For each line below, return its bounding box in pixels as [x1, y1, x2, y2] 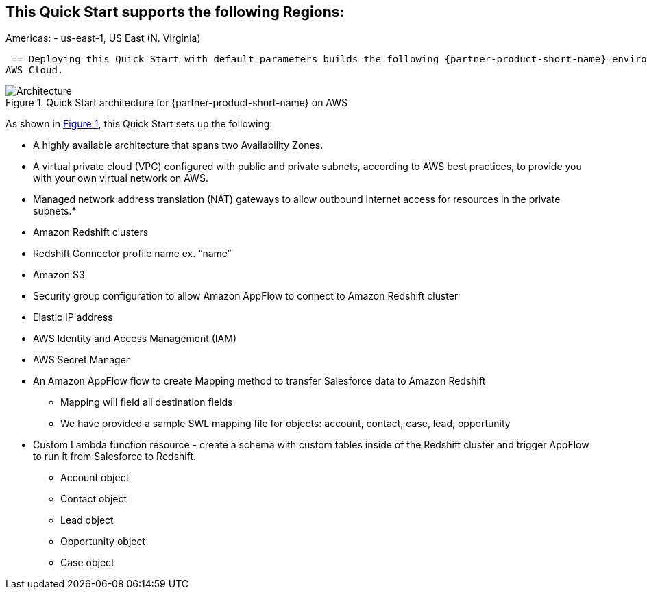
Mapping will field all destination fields [60, 396, 233, 409]
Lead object [60, 514, 114, 526]
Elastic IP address [33, 311, 113, 324]
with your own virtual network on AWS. [33, 172, 208, 184]
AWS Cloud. [5, 64, 64, 76]
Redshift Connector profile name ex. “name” [33, 247, 232, 260]
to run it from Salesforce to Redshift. [33, 450, 197, 463]
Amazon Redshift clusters [33, 226, 149, 239]
